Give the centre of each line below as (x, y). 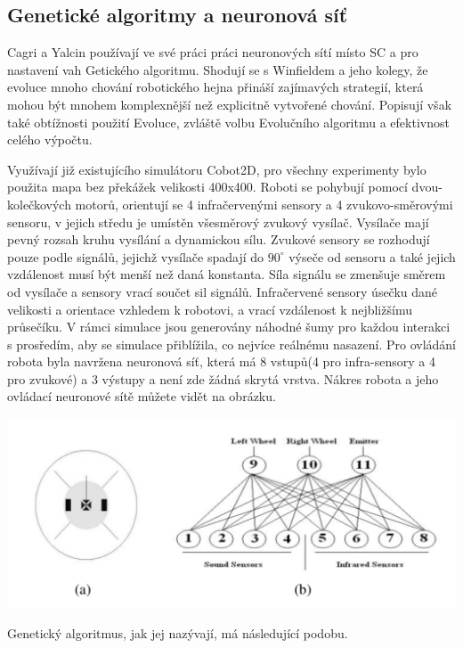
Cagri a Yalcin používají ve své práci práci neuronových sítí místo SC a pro (213, 52)
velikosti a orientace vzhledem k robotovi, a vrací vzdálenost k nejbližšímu (210, 309)
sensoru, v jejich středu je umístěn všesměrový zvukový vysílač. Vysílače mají (218, 221)
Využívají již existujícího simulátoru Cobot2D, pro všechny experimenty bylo (217, 169)
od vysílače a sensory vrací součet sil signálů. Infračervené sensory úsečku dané (223, 291)
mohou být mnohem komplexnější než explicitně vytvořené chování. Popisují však (230, 104)
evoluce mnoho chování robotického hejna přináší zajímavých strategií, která (215, 87)
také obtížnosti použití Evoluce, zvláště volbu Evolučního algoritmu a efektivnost (228, 122)
